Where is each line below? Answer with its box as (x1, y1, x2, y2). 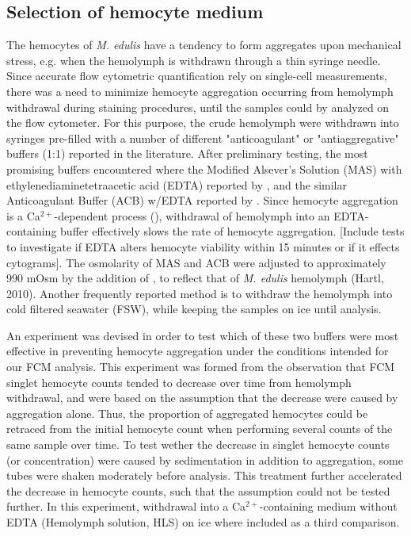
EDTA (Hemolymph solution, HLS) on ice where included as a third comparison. (6, 514, 400, 530)
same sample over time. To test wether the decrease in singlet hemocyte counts (6, 436, 390, 453)
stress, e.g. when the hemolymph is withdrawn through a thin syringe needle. (6, 52, 381, 68)
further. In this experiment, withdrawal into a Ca (6, 498, 246, 515)
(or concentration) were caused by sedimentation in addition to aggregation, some (6, 451, 403, 468)
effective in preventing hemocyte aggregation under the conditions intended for (6, 343, 389, 359)
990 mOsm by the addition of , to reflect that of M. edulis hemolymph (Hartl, (6, 270, 384, 286)
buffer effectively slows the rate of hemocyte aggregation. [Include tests (60, 223, 405, 239)
